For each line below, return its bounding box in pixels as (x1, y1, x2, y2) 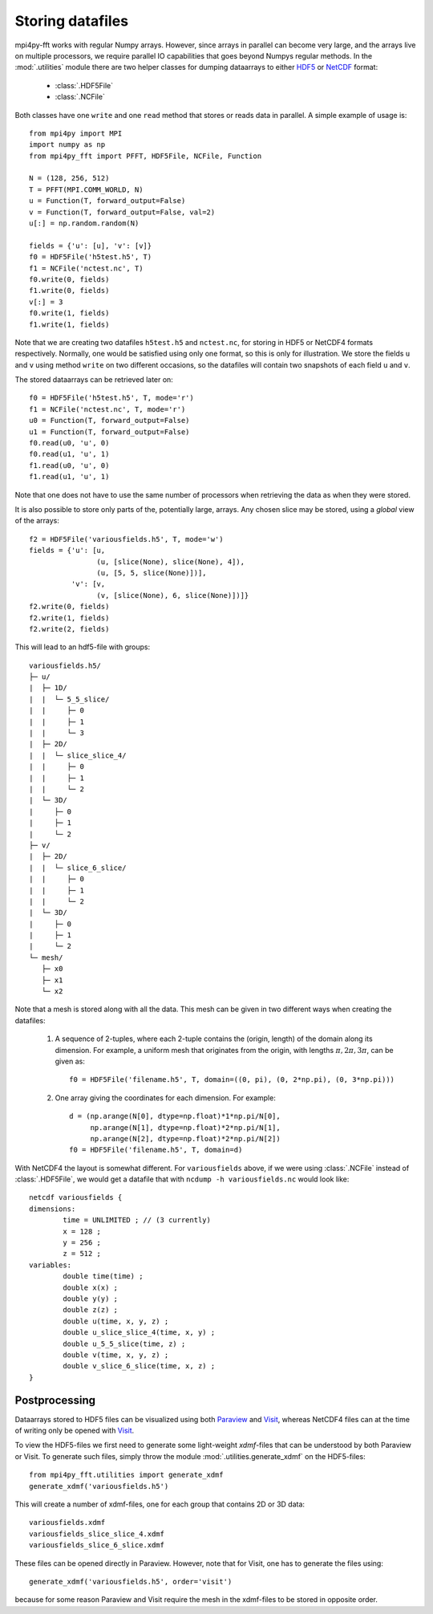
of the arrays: (14, 516, 60, 526)
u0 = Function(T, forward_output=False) (29, 416, 190, 425)
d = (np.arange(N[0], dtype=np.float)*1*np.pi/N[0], (69, 1112, 281, 1121)
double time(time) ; (63, 1272, 144, 1281)
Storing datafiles (14, 12, 128, 30)
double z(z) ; (63, 1305, 119, 1315)
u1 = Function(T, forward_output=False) (29, 427, 190, 437)
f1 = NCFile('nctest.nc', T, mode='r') (29, 405, 186, 413)
